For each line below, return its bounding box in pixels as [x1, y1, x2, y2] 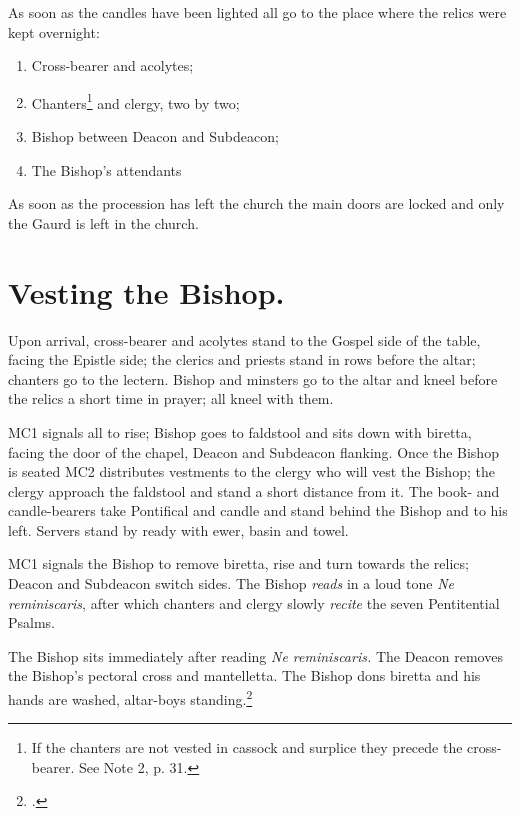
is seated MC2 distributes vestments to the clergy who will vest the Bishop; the [8, 461, 495, 482]
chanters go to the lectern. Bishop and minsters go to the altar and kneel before [8, 368, 498, 389]
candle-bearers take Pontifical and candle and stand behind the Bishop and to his [8, 500, 508, 521]
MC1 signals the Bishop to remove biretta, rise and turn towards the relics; [8, 553, 469, 574]
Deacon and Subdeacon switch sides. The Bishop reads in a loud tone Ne [8, 573, 454, 594]
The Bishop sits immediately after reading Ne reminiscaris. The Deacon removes [8, 645, 503, 666]
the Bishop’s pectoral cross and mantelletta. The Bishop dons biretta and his [8, 665, 481, 686]
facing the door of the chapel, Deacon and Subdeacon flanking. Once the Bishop [8, 441, 499, 462]
